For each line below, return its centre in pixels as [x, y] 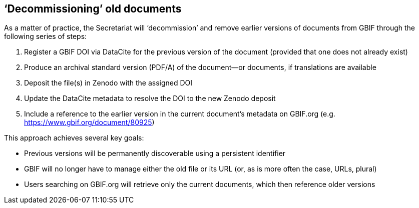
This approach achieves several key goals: [74, 138]
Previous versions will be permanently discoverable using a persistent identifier [155, 153]
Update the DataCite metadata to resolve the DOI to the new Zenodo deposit [150, 98]
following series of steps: [46, 36]
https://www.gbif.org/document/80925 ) [89, 122]
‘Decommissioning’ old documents [93, 9]
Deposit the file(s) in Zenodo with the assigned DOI [108, 83]
